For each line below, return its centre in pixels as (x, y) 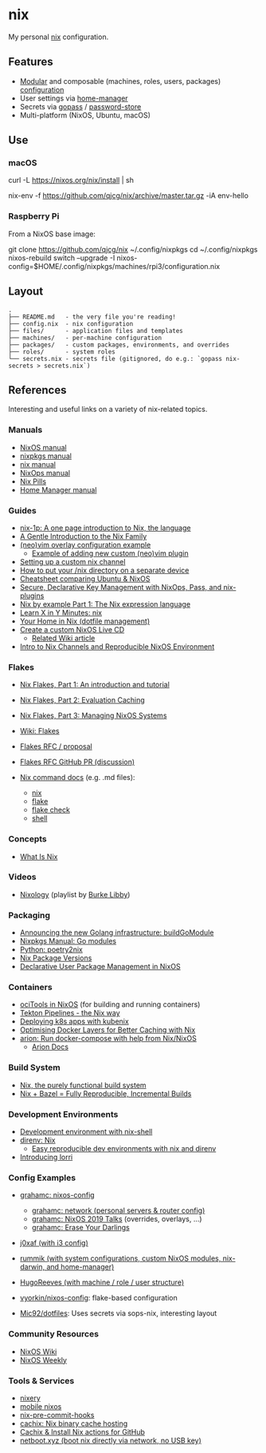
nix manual (37, 464)
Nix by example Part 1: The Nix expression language (105, 604)
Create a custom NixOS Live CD (72, 629)
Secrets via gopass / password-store (80, 106)
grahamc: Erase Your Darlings (80, 1228)
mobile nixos (41, 1406)
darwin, (32, 1267)
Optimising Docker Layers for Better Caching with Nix (108, 1030)
